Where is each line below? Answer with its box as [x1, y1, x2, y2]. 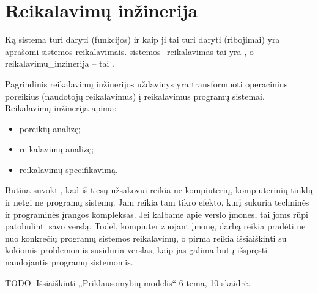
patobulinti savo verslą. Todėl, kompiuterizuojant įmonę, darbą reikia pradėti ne [5, 220, 306, 232]
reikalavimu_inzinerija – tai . [5, 57, 114, 70]
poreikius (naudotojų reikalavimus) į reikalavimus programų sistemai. [5, 89, 265, 102]
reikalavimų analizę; [19, 143, 94, 155]
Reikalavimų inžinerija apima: [5, 102, 117, 114]
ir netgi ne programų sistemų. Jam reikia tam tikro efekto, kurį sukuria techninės [5, 196, 309, 209]
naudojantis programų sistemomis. [5, 256, 133, 269]
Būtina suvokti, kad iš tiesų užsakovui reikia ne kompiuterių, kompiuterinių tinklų [5, 184, 313, 196]
